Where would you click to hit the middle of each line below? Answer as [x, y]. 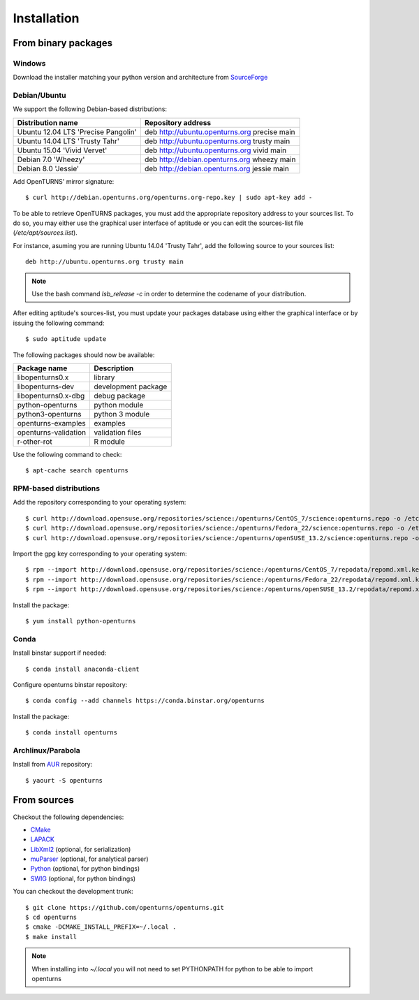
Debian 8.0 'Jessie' [48, 168]
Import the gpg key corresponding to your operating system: [100, 554]
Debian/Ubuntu [39, 96]
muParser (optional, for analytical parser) [90, 859]
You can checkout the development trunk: [73, 892]
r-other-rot [35, 442]
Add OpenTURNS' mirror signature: [64, 181]
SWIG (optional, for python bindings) [83, 878]
